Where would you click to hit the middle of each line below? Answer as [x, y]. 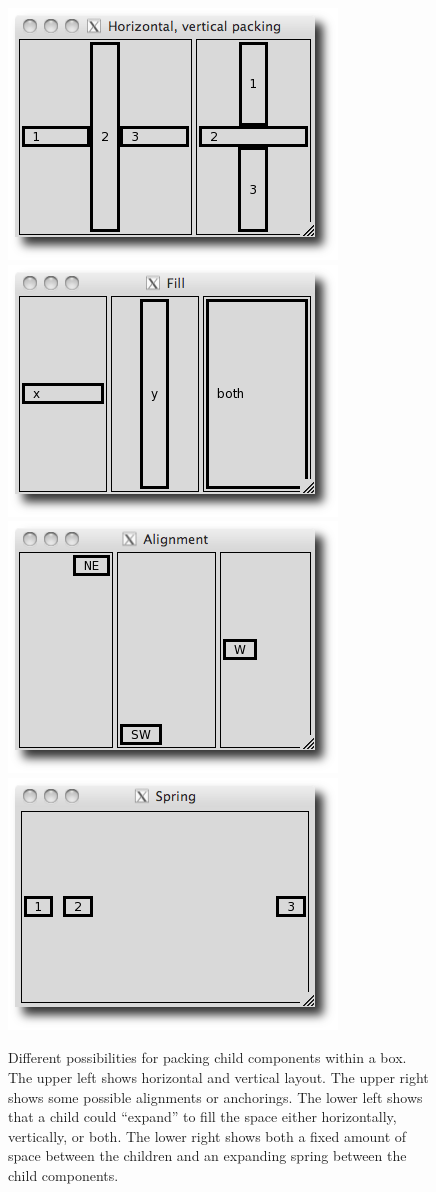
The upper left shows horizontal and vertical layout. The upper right [218, 1076]
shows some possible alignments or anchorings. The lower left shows [215, 1096]
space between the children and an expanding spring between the [207, 1155]
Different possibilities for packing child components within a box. [207, 1057]
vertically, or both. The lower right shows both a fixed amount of [207, 1135]
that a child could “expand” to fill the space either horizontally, [202, 1116]
